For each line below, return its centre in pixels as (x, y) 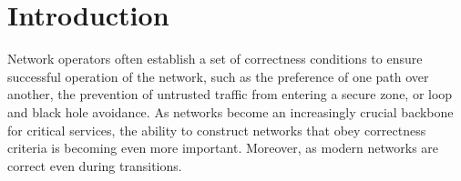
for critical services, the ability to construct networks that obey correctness (217, 130)
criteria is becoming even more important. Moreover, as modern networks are (223, 148)
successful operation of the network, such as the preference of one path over (218, 76)
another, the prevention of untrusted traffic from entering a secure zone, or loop (230, 94)
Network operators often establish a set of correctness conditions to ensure (215, 59)
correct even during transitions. (95, 165)
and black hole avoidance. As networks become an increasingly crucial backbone (230, 111)
